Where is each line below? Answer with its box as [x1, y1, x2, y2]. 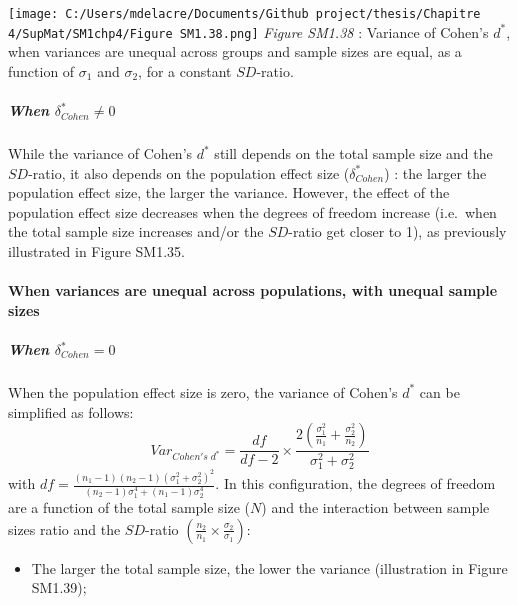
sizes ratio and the [8, 518, 121, 539]
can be [419, 381, 460, 402]
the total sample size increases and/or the [8, 221, 264, 242]
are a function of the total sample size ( [8, 497, 251, 518]
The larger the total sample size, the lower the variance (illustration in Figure [31, 557, 508, 578]
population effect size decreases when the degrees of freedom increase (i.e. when [8, 201, 497, 222]
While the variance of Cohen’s [8, 143, 193, 164]
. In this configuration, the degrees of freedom [215, 473, 496, 494]
